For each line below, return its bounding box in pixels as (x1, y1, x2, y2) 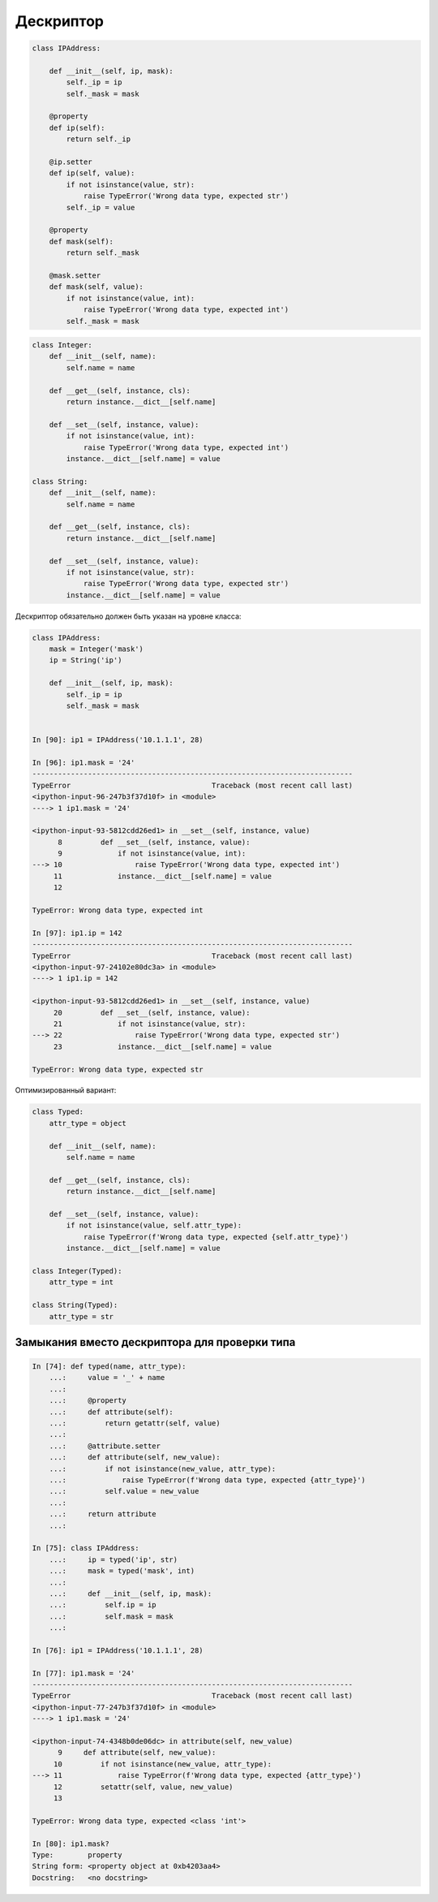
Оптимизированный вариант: (15, 1085, 117, 1095)
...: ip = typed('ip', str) (49, 1555, 178, 1564)
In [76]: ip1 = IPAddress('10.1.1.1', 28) (32, 1645, 204, 1655)
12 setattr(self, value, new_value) (53, 1782, 234, 1792)
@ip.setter (49, 157, 92, 166)
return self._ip (66, 135, 131, 144)
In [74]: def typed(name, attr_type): (32, 1362, 187, 1371)
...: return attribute (49, 1510, 157, 1519)
